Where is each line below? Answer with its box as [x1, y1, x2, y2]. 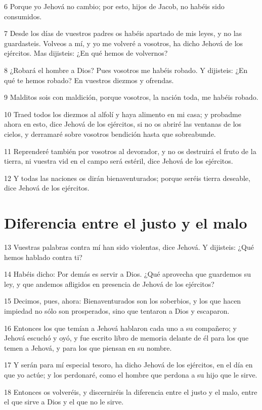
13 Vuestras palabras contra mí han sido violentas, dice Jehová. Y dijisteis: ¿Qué [4, 242, 254, 252]
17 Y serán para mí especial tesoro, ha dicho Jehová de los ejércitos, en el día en [4, 359, 253, 370]
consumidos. [4, 11, 42, 21]
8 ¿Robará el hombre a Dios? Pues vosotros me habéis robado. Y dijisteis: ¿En [4, 64, 248, 75]
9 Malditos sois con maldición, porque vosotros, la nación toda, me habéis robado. [4, 92, 258, 102]
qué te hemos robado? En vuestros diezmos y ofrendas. [4, 74, 174, 85]
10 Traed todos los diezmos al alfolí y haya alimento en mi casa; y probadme [4, 108, 241, 119]
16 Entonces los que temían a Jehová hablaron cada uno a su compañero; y [4, 322, 237, 333]
